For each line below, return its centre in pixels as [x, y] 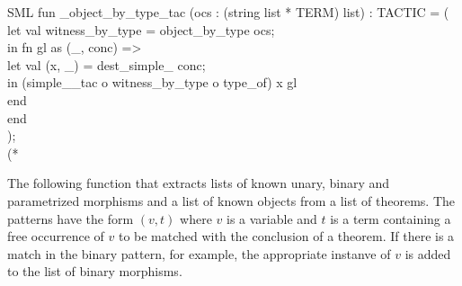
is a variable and [271, 218]
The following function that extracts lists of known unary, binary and [199, 183]
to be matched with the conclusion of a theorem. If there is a [286, 236]
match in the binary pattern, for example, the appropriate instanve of [199, 253]
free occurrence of [56, 236]
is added [428, 253]
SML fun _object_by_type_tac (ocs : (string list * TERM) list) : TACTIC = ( [228, 12]
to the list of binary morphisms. [95, 271]
